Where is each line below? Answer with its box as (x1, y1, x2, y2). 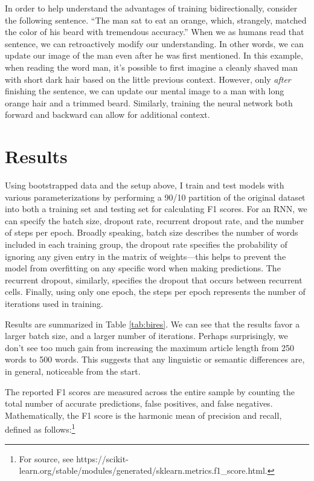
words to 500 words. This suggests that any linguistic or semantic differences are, (5, 353, 305, 366)
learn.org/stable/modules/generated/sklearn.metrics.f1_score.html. (19, 464, 268, 477)
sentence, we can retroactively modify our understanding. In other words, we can (5, 37, 304, 50)
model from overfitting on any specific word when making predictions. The (5, 262, 281, 274)
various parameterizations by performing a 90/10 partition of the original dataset (5, 190, 306, 203)
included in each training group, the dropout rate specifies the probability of (5, 238, 287, 251)
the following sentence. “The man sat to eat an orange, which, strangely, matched (5, 13, 307, 26)
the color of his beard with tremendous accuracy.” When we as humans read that (5, 25, 304, 38)
